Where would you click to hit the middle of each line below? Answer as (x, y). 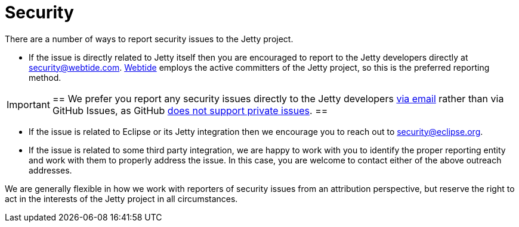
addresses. (50, 170)
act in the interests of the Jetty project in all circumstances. (121, 198)
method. (45, 77)
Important (28, 104)
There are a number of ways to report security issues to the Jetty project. (149, 39)
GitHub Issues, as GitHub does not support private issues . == (190, 110)
